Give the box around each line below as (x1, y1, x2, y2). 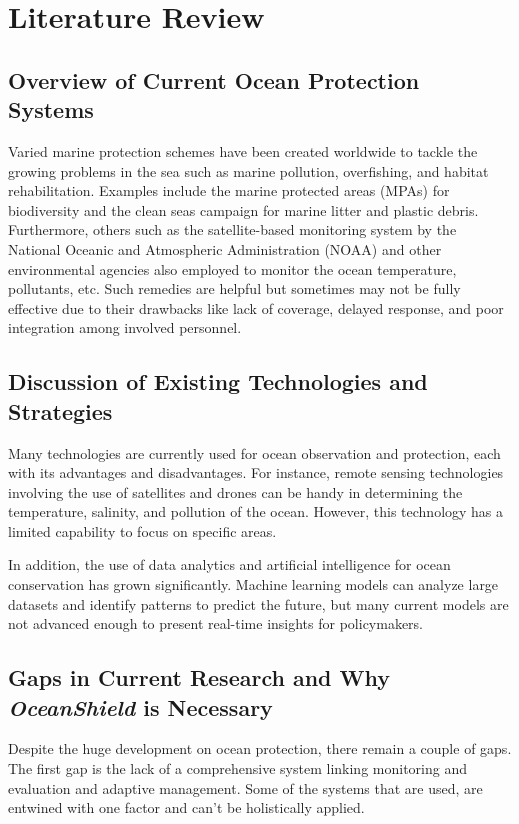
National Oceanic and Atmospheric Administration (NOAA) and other (8, 238, 442, 259)
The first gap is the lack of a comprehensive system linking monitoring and (8, 758, 467, 779)
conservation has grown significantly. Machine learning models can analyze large (8, 574, 499, 595)
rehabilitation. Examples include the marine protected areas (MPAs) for (8, 180, 450, 201)
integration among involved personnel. (8, 317, 242, 338)
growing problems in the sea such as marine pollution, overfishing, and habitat (8, 160, 489, 181)
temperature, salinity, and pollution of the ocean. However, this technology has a (8, 501, 504, 522)
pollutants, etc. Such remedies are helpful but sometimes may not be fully (8, 278, 461, 299)
